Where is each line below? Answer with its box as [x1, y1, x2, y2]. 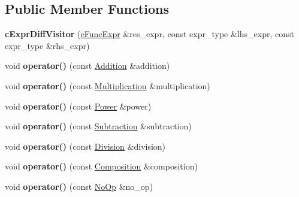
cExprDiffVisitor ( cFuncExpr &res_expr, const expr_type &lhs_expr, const [5, 28, 294, 40]
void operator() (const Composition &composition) [5, 160, 198, 172]
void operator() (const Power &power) [5, 99, 152, 112]
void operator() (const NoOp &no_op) [5, 180, 153, 192]
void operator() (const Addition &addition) [5, 59, 170, 72]
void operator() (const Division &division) [5, 140, 166, 152]
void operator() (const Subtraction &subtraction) [5, 120, 192, 132]
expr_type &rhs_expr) [5, 39, 90, 51]
